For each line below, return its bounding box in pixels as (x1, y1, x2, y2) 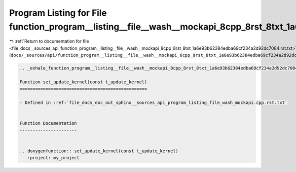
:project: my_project (27, 155, 80, 161)
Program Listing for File (9, 7, 107, 18)
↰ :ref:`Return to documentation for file (9, 38, 89, 44)
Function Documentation (19, 121, 77, 126)
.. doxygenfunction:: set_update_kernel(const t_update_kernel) (19, 148, 179, 154)
